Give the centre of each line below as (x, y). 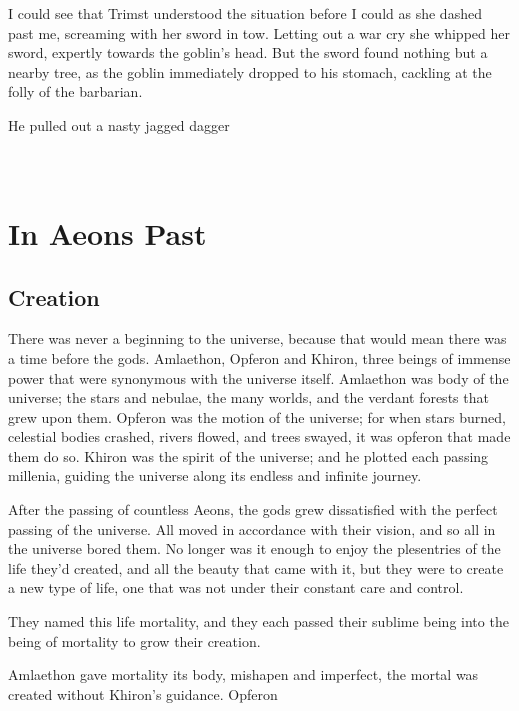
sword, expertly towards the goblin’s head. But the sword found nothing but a (248, 52)
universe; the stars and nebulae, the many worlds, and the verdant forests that (248, 397)
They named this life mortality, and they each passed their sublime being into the (258, 621)
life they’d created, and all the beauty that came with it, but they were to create (256, 567)
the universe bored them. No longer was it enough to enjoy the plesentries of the (254, 548)
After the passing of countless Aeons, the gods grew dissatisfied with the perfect (253, 509)
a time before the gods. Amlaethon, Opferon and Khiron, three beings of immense (259, 357)
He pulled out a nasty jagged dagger (119, 124)
